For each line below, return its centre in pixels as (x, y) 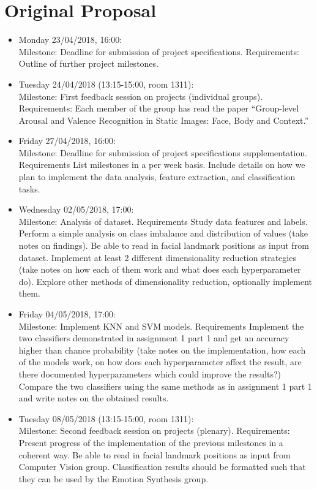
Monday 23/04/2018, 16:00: (70, 40)
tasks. (29, 188)
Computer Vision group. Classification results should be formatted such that (162, 467)
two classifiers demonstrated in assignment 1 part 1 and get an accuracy (154, 338)
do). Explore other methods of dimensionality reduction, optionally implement (166, 281)
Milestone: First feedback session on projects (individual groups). (141, 96)
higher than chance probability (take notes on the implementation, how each (162, 350)
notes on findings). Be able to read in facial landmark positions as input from (164, 245)
